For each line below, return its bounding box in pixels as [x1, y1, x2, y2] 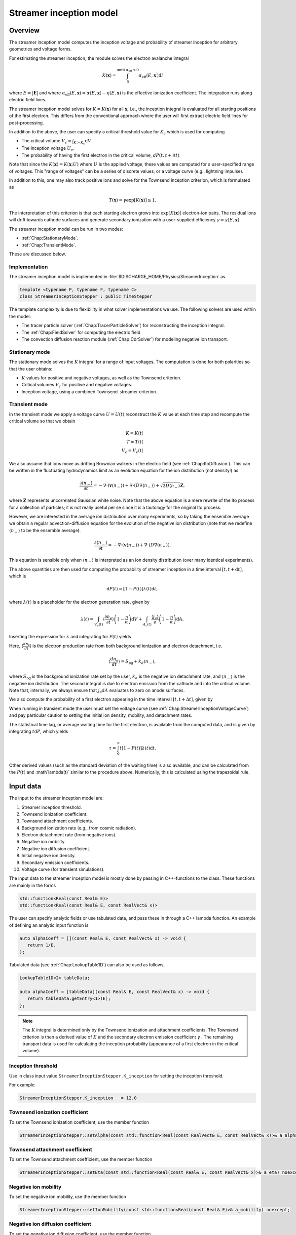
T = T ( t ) [126, 439, 144, 445]
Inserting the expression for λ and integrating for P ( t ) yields [9, 633, 131, 639]
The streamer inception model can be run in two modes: [9, 226, 123, 232]
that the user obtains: [9, 366, 53, 371]
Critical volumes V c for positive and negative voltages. [21, 382, 133, 389]
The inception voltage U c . [21, 145, 74, 153]
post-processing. [9, 120, 44, 125]
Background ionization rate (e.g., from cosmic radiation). [21, 825, 137, 831]
